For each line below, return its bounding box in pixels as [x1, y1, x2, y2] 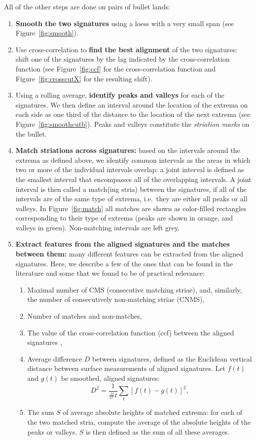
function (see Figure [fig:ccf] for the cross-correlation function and [15, 63, 216, 73]
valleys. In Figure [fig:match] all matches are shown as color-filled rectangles [15, 203, 247, 213]
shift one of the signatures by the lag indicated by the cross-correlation [15, 54, 230, 64]
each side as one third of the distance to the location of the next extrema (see [15, 109, 251, 119]
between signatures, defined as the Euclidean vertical [92, 353, 252, 364]
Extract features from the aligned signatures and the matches [15, 239, 230, 249]
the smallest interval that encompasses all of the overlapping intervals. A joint [15, 174, 252, 184]
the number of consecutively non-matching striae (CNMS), [27, 294, 205, 304]
